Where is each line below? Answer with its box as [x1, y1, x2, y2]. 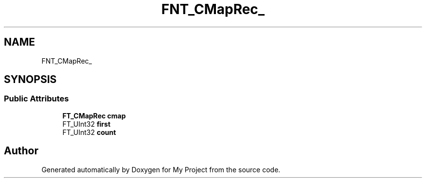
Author [4, 145, 38, 157]
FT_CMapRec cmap [62, 111, 126, 120]
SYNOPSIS [4, 73, 57, 86]
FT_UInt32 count [62, 128, 116, 136]
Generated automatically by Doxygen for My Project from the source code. [41, 165, 281, 174]
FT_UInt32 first [62, 119, 111, 128]
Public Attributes [4, 94, 69, 104]
